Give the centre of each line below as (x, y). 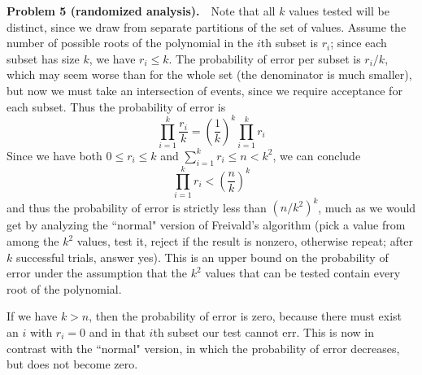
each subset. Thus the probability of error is (116, 106)
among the (33, 241)
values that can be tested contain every (303, 273)
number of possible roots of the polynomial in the (130, 43)
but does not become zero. (72, 364)
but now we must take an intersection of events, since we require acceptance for (204, 90)
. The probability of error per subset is (265, 58)
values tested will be (339, 11)
